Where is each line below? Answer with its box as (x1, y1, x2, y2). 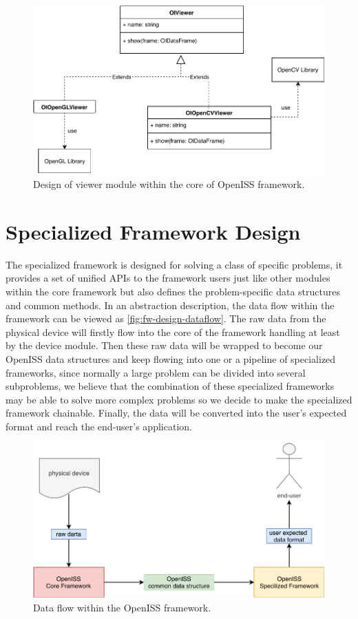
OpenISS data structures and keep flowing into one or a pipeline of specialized (6, 351, 336, 366)
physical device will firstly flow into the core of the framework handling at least (6, 324, 340, 339)
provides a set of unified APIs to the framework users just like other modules (6, 271, 330, 285)
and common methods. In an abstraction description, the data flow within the (6, 297, 335, 312)
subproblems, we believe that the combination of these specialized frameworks (6, 379, 335, 393)
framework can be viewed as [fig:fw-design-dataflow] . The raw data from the (6, 311, 326, 326)
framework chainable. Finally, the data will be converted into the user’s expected (6, 406, 347, 420)
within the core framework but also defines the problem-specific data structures (6, 284, 340, 298)
